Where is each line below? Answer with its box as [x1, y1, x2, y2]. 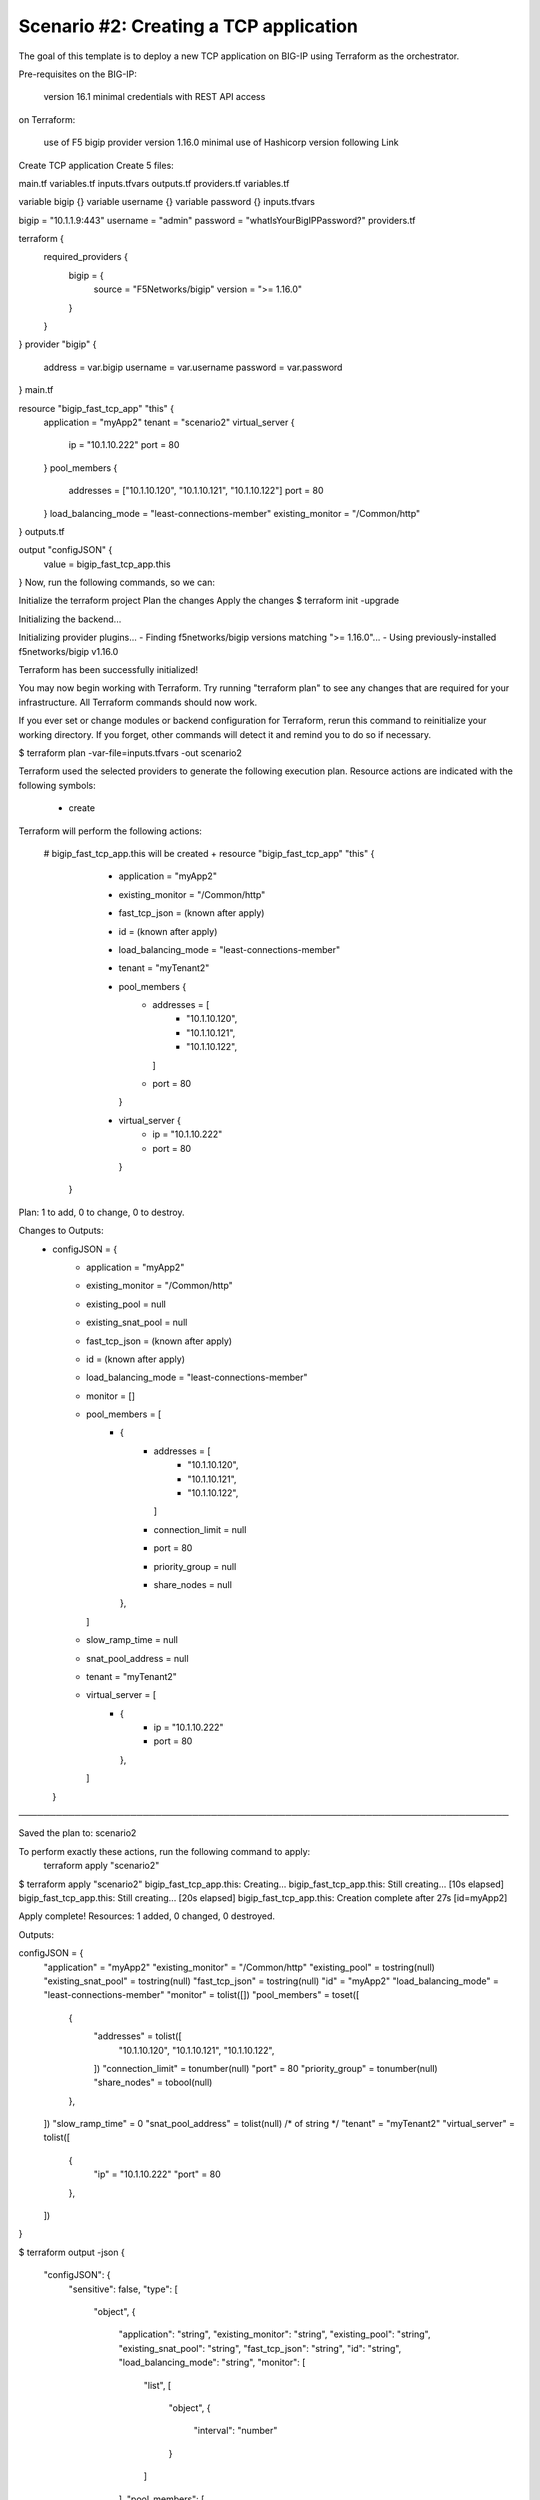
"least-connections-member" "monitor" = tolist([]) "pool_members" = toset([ [43, 1989, 360, 2001]
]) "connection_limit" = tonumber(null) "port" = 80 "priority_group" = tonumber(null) [93, 2062, 439, 2074]
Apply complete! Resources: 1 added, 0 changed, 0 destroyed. [18, 1910, 275, 1922]
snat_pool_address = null [86, 1652, 189, 1664]
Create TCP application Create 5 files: [18, 159, 174, 171]
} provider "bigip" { [18, 338, 97, 350]
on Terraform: [18, 113, 76, 125]
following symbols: [18, 779, 97, 791]
